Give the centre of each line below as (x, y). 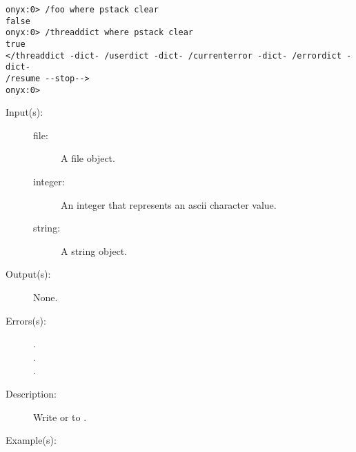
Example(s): (31, 440)
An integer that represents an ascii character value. (169, 204)
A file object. (88, 158)
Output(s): (28, 274)
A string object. (94, 250)
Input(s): (24, 112)
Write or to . (60, 417)
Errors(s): (26, 320)
